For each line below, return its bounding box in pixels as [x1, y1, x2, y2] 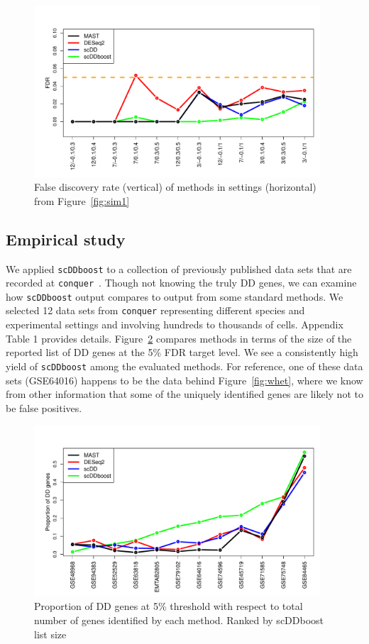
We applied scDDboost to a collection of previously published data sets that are [6, 261, 352, 276]
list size [34, 626, 67, 641]
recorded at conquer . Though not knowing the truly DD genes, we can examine [6, 275, 357, 290]
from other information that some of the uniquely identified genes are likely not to [6, 387, 363, 401]
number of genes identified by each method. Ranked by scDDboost [34, 613, 324, 628]
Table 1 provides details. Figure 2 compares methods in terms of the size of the [6, 331, 352, 345]
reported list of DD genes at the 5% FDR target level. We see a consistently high [6, 345, 358, 360]
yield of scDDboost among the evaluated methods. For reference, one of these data [6, 358, 363, 373]
